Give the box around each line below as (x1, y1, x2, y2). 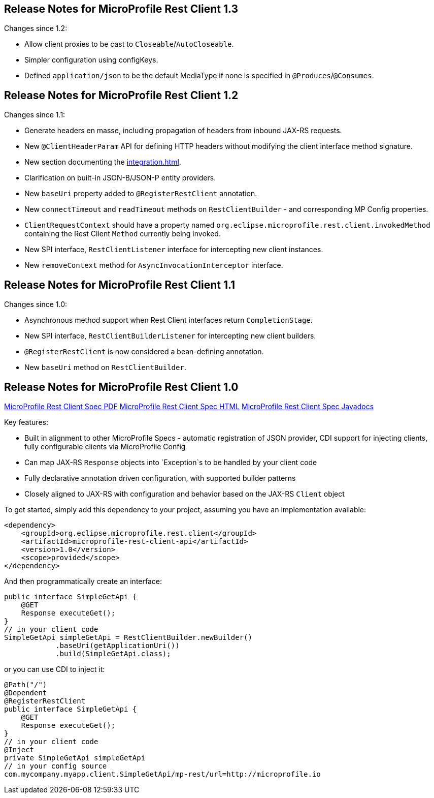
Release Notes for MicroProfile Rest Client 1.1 (4, 278, 236, 291)
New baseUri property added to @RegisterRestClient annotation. (24, 189, 257, 198)
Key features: (4, 417, 48, 426)
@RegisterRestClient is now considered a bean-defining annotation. (24, 347, 264, 356)
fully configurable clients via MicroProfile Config (24, 442, 186, 451)
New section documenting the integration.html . (24, 158, 181, 167)
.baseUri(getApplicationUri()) (55, 641, 180, 650)
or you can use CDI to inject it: (4, 664, 105, 673)
